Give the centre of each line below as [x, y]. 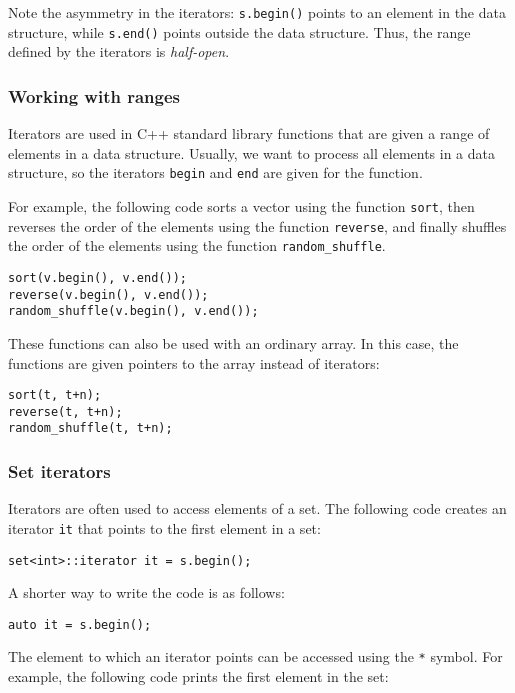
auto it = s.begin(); [80, 624]
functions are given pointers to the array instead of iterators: [194, 362]
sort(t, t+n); [55, 395]
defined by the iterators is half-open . [119, 51]
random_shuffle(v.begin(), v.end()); [133, 311]
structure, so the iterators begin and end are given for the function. [215, 172]
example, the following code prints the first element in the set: [198, 676]
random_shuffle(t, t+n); [90, 428]
